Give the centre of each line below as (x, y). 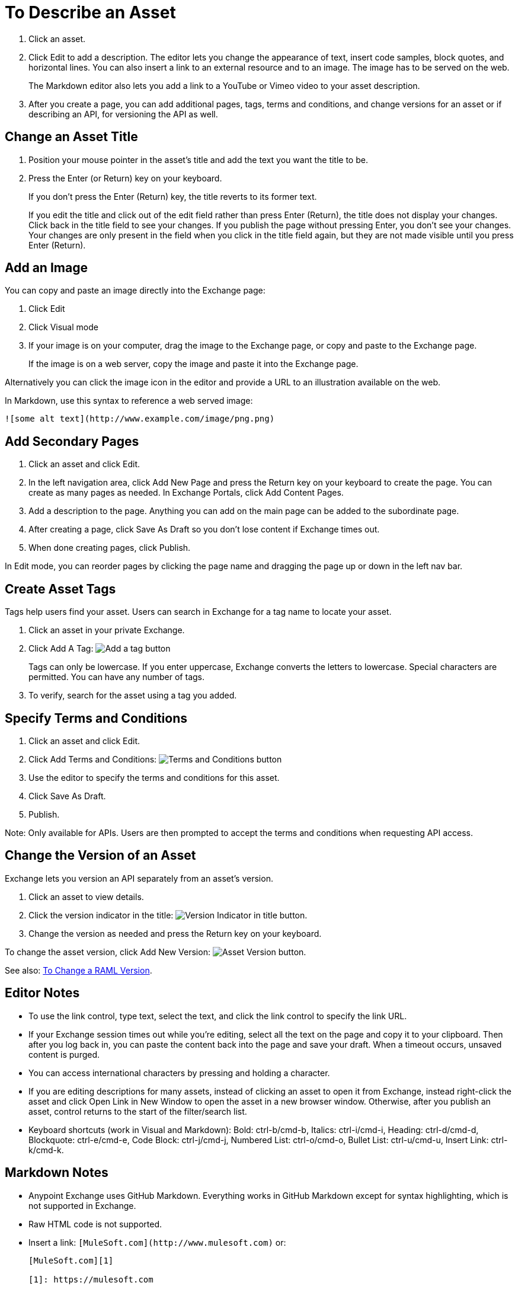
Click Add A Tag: (61, 649)
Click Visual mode (63, 327)
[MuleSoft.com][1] (71, 1260)
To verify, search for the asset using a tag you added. (133, 695)
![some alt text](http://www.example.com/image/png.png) (140, 419)
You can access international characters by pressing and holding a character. (179, 1073)
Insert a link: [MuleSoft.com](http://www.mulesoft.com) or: (157, 1242)
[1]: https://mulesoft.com (91, 1279)
